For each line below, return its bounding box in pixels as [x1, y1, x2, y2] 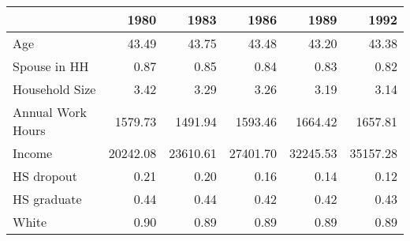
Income [13, 144, 53, 162]
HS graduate [13, 190, 82, 208]
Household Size [13, 80, 96, 98]
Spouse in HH [13, 57, 89, 75]
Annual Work [13, 103, 87, 121]
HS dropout [13, 167, 77, 185]
